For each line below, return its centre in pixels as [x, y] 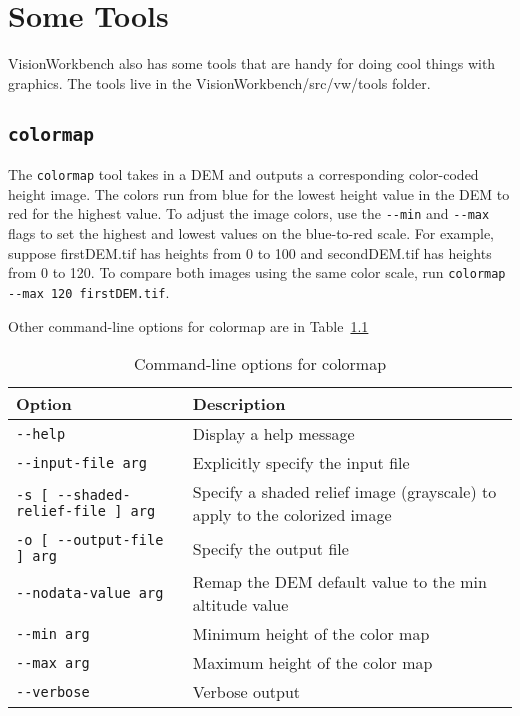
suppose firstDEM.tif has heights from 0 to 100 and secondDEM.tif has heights [250, 252]
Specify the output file [270, 548]
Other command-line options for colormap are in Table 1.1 [188, 325]
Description [239, 404]
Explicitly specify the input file [301, 463]
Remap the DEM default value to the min [339, 582]
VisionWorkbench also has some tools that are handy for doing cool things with [252, 63]
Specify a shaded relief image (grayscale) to [344, 492]
